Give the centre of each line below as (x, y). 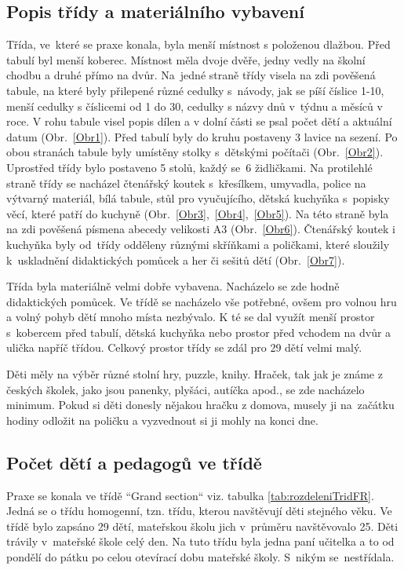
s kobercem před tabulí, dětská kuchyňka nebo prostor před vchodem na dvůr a (199, 332)
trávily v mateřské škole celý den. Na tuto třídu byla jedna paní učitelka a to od (200, 541)
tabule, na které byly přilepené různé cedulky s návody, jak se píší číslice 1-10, (195, 90)
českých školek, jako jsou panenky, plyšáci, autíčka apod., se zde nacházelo (186, 389)
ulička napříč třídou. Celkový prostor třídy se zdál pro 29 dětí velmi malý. (184, 347)
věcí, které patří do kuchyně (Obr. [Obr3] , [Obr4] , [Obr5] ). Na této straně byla (198, 213)
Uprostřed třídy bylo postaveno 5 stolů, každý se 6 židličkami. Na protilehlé (189, 167)
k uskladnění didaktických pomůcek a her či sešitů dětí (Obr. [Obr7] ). (176, 259)
